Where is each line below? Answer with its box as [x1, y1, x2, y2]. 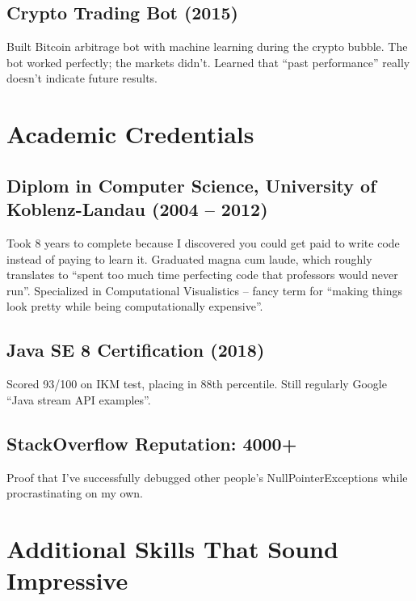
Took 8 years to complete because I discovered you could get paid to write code [6, 234, 400, 251]
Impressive [6, 564, 128, 597]
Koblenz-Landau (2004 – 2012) [6, 197, 268, 222]
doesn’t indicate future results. [6, 70, 158, 87]
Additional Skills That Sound [6, 531, 338, 565]
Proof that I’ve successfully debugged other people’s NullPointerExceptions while [6, 468, 408, 485]
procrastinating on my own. [6, 485, 143, 502]
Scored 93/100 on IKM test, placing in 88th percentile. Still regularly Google [6, 375, 387, 392]
